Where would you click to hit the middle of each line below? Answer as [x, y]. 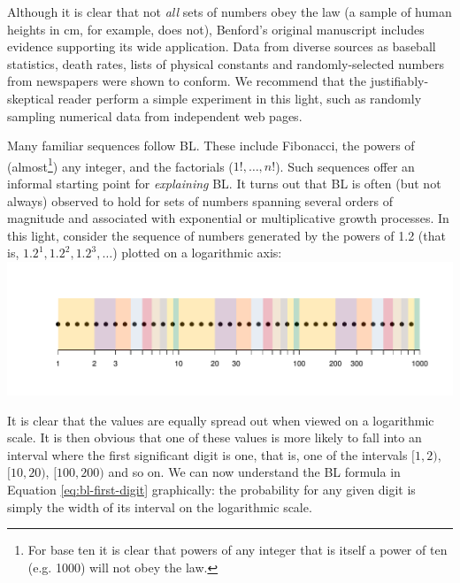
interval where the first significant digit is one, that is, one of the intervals [207, 454]
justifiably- [399, 81]
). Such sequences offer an [345, 166]
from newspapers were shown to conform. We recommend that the [187, 81]
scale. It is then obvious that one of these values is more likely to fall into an [215, 437]
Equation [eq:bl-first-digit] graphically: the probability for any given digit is [211, 490]
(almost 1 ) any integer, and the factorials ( [120, 165]
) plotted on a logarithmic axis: [197, 253]
